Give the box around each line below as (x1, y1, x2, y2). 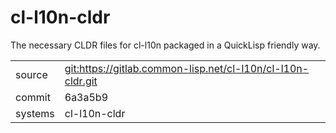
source (15, 67, 48, 81)
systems (15, 106, 55, 120)
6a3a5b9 (64, 90, 109, 104)
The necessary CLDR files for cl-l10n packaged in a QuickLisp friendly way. (10, 39, 321, 51)
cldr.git (64, 74, 98, 88)
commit (15, 90, 51, 104)
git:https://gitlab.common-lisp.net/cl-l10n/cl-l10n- (64, 61, 310, 75)
